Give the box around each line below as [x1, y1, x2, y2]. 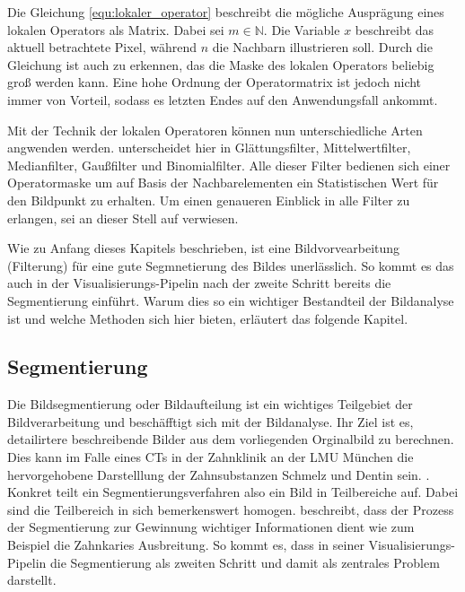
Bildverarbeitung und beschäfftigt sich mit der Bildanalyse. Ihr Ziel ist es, [7, 412, 414, 431]
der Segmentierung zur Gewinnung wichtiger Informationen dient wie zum [7, 518, 415, 536]
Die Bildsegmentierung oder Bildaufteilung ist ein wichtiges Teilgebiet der [7, 395, 413, 414]
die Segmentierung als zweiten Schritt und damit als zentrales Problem [50, 553, 440, 571]
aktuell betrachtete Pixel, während [7, 38, 197, 57]
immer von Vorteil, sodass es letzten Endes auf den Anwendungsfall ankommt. [7, 90, 438, 109]
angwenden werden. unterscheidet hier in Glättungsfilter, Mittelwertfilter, [7, 138, 411, 157]
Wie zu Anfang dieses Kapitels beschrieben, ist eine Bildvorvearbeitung [7, 239, 400, 257]
